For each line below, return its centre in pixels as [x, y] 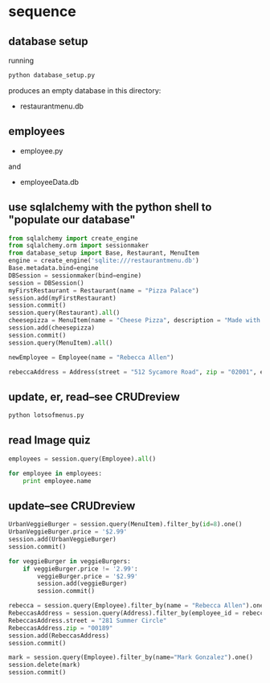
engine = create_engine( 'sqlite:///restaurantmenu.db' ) [104, 261]
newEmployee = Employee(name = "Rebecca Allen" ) [91, 357]
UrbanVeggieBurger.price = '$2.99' [68, 532]
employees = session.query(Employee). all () [82, 459]
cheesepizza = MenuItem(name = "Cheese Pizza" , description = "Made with [135, 321]
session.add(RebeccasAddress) [59, 636]
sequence [42, 12]
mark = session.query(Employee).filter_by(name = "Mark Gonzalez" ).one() [131, 657]
